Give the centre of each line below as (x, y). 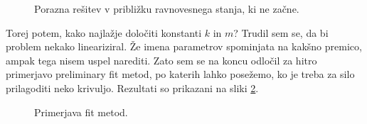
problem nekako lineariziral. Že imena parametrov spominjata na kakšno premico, (184, 46)
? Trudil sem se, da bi (281, 32)
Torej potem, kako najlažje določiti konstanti (104, 32)
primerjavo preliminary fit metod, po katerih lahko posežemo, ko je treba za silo (180, 74)
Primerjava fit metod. (81, 112)
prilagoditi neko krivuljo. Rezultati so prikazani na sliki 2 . (132, 88)
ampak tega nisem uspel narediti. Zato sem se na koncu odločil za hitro (161, 60)
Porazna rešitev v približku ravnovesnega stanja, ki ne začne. (167, 9)
